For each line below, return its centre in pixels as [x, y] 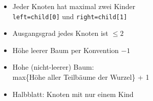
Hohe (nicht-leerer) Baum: [53, 67]
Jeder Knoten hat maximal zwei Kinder [74, 6]
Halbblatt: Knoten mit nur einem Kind [73, 94]
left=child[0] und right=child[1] [70, 16]
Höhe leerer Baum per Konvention [66, 50]
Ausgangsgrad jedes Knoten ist [60, 33]
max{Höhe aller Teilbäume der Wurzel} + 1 [81, 77]
